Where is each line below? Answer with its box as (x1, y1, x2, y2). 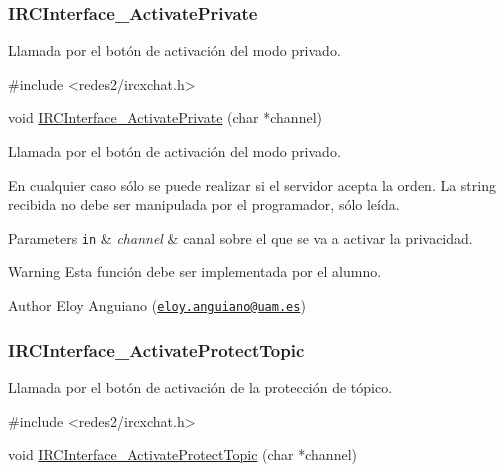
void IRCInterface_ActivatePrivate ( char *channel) (8, 107, 322, 128)
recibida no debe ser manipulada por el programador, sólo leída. (8, 194, 400, 215)
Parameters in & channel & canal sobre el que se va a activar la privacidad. (8, 227, 473, 248)
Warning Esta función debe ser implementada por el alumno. (8, 261, 382, 282)
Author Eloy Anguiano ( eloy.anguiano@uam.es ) (8, 295, 306, 316)
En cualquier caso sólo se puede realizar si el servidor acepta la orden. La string (8, 174, 496, 195)
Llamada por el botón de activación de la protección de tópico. (8, 376, 393, 397)
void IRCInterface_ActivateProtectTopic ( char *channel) (8, 444, 357, 465)
